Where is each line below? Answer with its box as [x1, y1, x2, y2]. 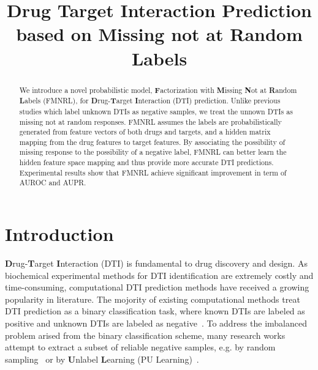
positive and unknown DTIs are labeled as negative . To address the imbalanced [5, 317, 307, 330]
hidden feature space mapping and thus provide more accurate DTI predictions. [19, 157, 274, 168]
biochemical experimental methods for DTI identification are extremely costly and [5, 268, 314, 281]
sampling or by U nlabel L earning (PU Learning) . [5, 352, 199, 365]
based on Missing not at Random [16, 21, 303, 46]
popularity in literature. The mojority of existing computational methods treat [5, 292, 300, 305]
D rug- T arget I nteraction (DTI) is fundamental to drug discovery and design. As [5, 257, 308, 270]
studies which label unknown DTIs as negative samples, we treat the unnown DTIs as [19, 106, 293, 116]
